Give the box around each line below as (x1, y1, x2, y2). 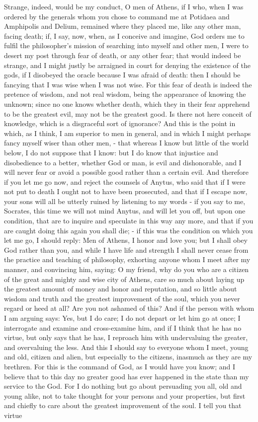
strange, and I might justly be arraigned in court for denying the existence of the (4, 60, 251, 70)
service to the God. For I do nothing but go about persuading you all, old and (4, 381, 242, 391)
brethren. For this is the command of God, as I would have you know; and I (4, 361, 235, 371)
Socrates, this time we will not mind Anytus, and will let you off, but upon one (4, 206, 246, 216)
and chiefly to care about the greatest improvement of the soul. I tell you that (4, 400, 242, 411)
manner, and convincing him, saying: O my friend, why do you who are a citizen (4, 264, 249, 275)
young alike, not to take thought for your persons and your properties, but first (4, 390, 246, 401)
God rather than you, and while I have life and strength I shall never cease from (4, 244, 249, 255)
